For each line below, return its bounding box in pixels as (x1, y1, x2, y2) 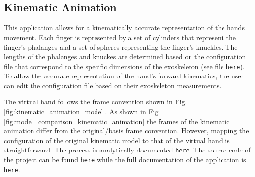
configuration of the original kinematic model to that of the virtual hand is (4, 135, 230, 145)
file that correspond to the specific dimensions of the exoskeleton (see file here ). (4, 61, 245, 71)
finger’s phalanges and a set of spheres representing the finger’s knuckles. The (4, 42, 238, 52)
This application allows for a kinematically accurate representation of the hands (4, 23, 245, 33)
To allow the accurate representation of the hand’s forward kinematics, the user (4, 71, 244, 81)
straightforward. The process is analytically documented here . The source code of (4, 145, 251, 155)
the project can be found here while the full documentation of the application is (4, 154, 246, 165)
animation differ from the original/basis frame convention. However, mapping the (4, 126, 249, 136)
